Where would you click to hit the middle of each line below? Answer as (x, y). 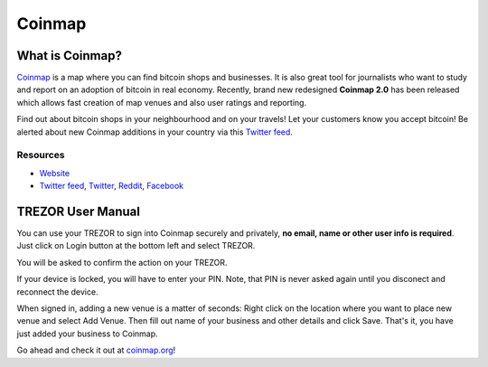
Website (55, 173)
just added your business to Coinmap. (87, 334)
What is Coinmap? (69, 56)
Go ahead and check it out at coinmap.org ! (96, 350)
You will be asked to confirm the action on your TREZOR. (122, 262)
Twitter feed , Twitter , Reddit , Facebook (112, 186)
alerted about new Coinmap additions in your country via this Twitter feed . (155, 132)
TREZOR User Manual (78, 211)
